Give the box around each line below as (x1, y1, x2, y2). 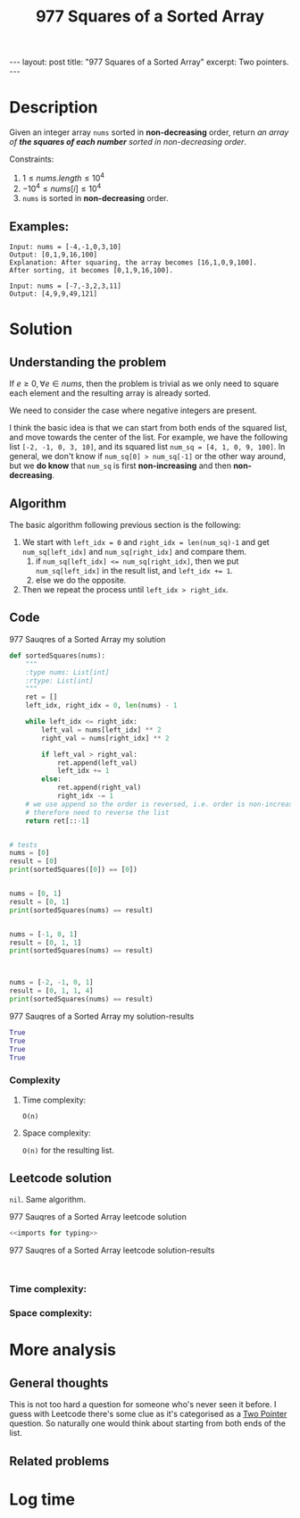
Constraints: (9, 154, 54, 164)
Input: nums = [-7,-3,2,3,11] (9, 281, 122, 291)
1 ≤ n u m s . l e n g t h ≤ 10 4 (21, 172, 105, 183)
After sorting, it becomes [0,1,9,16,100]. (9, 266, 174, 275)
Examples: (9, 219, 70, 234)
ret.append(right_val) (56, 784, 142, 793)
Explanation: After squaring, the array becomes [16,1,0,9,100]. (9, 258, 257, 267)
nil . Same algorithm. (9, 1195, 87, 1205)
